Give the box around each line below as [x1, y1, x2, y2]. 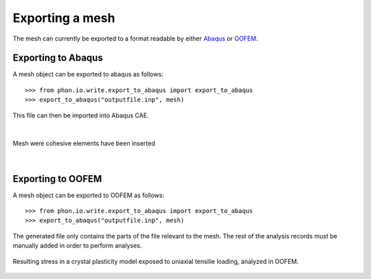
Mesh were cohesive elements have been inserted [12, 139, 156, 148]
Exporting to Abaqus [12, 52, 103, 64]
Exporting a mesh [12, 10, 115, 25]
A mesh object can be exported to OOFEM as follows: [12, 191, 165, 199]
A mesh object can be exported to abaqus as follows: [12, 70, 164, 78]
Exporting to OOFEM [12, 172, 102, 185]
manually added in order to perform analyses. [12, 241, 142, 250]
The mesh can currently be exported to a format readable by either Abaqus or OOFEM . [12, 34, 258, 43]
